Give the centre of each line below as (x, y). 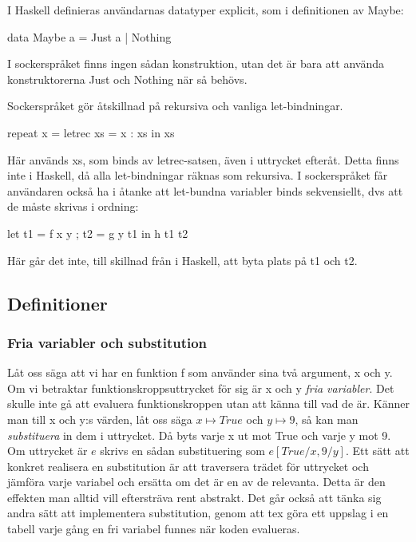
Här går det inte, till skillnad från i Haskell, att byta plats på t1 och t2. (182, 260)
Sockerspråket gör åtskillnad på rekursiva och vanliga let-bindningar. (175, 106)
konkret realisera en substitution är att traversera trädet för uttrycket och (188, 466)
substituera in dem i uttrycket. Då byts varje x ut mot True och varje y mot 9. (199, 435)
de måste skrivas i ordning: (73, 206)
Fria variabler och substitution (107, 342)
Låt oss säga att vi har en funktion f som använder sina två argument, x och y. (200, 372)
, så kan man (327, 419)
